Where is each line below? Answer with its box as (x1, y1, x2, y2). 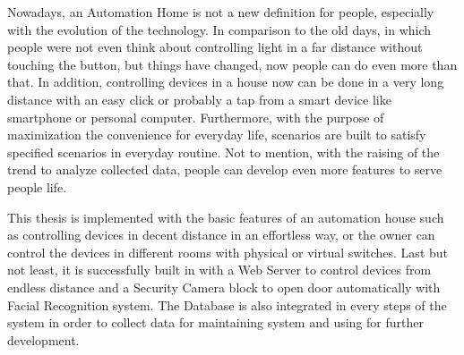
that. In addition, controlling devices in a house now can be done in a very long (7, 72, 444, 91)
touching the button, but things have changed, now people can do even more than (7, 55, 458, 73)
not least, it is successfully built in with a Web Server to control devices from (7, 260, 432, 279)
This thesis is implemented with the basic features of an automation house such (7, 207, 444, 226)
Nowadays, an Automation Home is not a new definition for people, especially (7, 3, 434, 21)
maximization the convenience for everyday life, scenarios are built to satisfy (7, 125, 426, 144)
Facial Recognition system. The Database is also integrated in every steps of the (7, 295, 447, 314)
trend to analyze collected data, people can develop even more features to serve (7, 160, 443, 179)
